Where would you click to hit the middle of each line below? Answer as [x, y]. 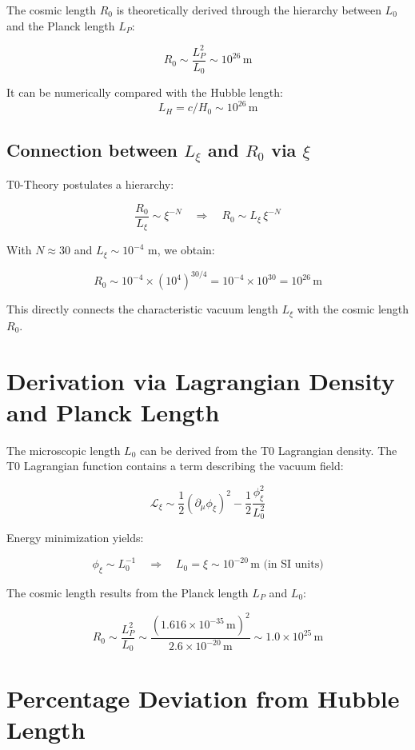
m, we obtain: [182, 250]
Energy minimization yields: [75, 538]
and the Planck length [61, 25]
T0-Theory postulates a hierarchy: [90, 184]
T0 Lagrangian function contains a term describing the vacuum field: [175, 466]
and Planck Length [113, 411]
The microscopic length [64, 450]
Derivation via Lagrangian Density [201, 380]
